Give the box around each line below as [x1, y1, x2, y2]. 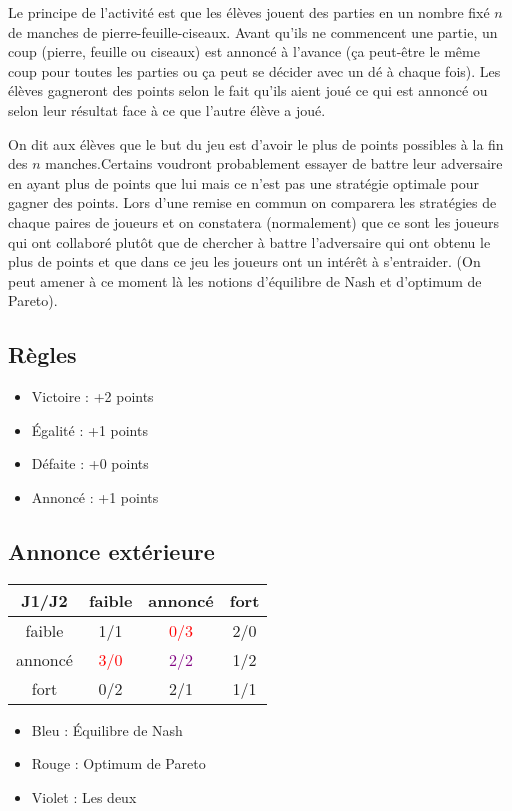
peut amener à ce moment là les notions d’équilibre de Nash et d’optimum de [8, 270, 482, 291]
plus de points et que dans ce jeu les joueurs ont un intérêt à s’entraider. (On [8, 251, 481, 272]
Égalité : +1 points [31, 419, 148, 440]
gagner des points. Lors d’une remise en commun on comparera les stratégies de [8, 192, 497, 213]
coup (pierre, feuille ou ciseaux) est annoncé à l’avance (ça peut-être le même [8, 41, 480, 62]
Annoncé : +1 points [31, 486, 159, 507]
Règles [8, 339, 77, 370]
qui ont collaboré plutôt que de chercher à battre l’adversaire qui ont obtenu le [8, 231, 491, 252]
